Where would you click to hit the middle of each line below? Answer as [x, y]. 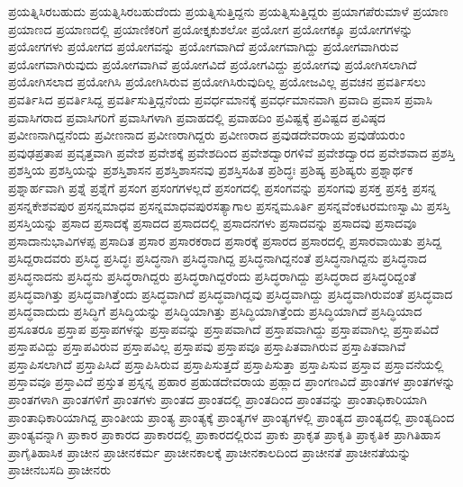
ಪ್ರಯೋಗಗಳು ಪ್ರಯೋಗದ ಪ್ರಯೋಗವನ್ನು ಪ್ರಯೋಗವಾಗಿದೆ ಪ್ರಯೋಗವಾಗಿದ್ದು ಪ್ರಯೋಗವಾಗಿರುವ [204, 46]
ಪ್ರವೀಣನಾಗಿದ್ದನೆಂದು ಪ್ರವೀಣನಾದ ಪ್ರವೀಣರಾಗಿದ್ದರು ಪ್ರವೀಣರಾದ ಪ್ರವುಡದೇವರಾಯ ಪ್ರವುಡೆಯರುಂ [207, 135]
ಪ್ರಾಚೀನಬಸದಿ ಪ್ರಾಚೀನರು [59, 469]
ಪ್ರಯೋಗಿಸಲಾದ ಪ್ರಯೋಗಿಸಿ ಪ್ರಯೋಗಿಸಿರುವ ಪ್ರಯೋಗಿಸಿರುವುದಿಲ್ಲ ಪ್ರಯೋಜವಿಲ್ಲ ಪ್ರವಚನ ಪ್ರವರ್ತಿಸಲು [217, 81]
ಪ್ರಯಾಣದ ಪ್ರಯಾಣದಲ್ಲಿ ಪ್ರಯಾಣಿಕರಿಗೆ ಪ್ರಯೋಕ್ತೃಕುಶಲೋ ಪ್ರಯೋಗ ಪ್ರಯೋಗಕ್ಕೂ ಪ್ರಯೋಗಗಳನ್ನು [211, 28]
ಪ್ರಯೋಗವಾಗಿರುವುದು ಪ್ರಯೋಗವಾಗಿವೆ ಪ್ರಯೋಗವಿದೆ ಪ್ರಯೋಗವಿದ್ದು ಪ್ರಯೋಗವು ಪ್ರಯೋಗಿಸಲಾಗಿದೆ [213, 63]
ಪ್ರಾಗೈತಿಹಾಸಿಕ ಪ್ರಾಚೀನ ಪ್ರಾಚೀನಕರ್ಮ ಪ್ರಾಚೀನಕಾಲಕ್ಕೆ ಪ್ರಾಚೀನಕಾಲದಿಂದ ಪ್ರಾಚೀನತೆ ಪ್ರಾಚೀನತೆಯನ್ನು [210, 451]
